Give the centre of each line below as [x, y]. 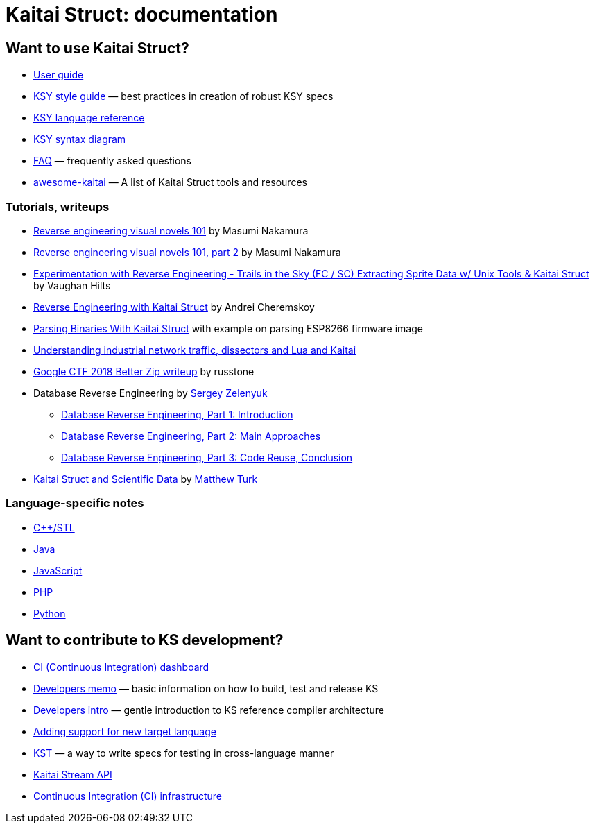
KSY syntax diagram [80, 139]
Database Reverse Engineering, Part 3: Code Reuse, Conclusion [207, 457]
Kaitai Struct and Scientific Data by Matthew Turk [146, 479]
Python [50, 613]
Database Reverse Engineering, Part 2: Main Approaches [191, 436]
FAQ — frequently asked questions [112, 161]
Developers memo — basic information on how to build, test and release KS [206, 688]
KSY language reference [89, 118]
